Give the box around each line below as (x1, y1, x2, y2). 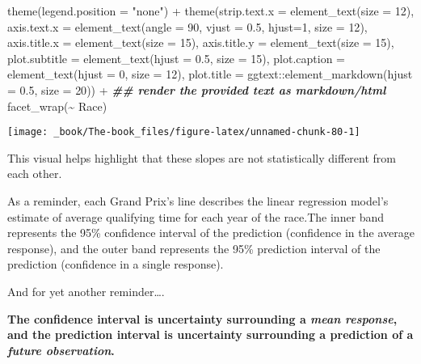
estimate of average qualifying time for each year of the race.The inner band (7, 208, 385, 225)
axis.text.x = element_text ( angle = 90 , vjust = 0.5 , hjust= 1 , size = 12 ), (7, 18, 368, 35)
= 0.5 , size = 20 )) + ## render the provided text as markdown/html (7, 81, 386, 98)
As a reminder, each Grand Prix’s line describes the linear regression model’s (7, 193, 389, 209)
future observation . (7, 341, 115, 358)
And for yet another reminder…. (7, 282, 165, 299)
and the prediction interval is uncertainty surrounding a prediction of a (7, 326, 414, 343)
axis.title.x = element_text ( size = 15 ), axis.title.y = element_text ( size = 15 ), (7, 34, 394, 51)
